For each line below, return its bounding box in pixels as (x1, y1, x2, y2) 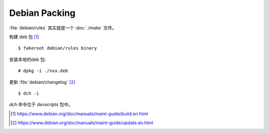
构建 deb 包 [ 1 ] (9, 34, 39, 40)
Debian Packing (9, 7, 76, 18)
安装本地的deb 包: (9, 56, 46, 62)
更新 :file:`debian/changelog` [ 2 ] (9, 79, 76, 85)
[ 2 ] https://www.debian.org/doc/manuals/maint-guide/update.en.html (10, 120, 153, 126)
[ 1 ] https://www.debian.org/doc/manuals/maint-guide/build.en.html (10, 111, 148, 117)
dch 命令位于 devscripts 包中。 (9, 102, 73, 108)
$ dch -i (18, 90, 39, 96)
